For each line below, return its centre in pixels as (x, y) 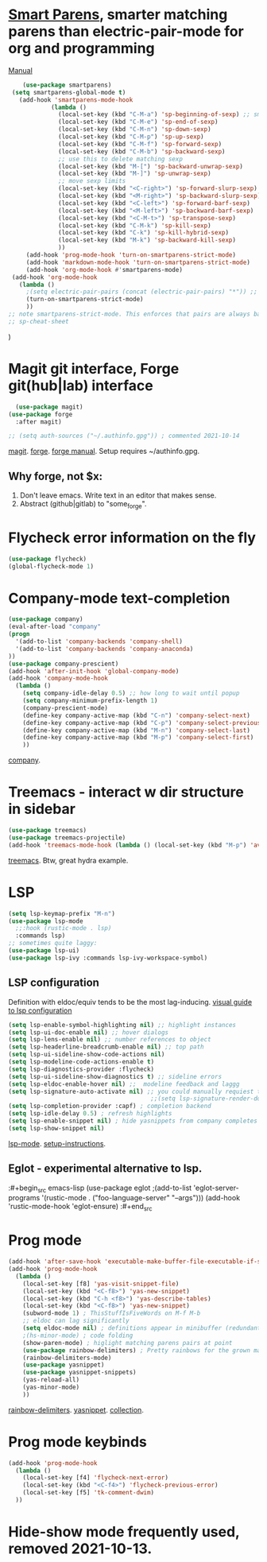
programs (24, 1198)
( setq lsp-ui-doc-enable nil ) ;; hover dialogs (89, 1032)
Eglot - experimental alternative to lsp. (105, 1169)
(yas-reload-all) (51, 1380)
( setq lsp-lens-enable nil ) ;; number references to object (110, 1040)
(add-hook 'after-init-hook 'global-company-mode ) (94, 671)
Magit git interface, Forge (94, 369)
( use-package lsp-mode (46, 921)
